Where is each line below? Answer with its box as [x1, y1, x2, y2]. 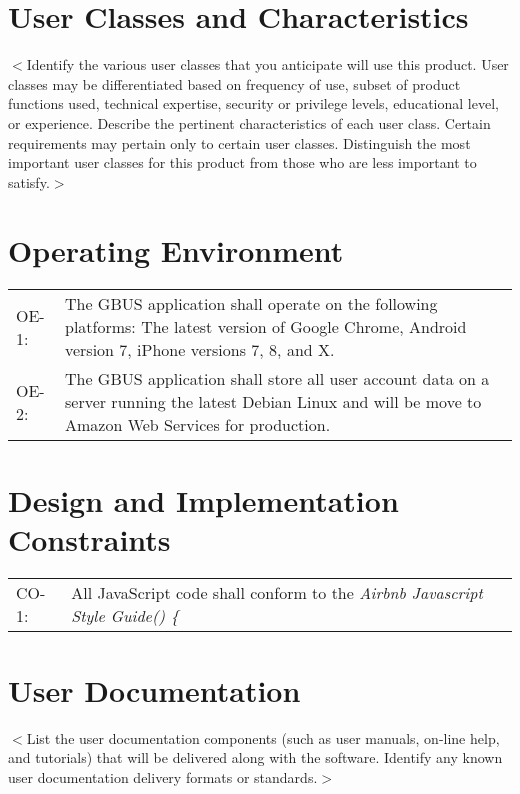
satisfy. [8, 171, 50, 192]
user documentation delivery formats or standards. [8, 767, 318, 788]
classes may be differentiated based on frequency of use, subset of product [8, 73, 461, 94]
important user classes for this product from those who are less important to [8, 152, 477, 173]
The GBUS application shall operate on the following [64, 292, 438, 316]
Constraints [8, 518, 171, 559]
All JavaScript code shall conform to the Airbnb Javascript [71, 580, 483, 604]
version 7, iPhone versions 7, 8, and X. [64, 338, 335, 362]
